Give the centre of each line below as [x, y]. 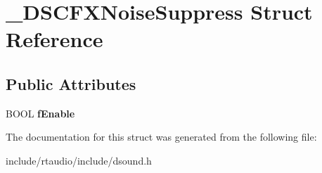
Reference [54, 39]
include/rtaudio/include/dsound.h [79, 160]
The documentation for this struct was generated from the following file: [161, 137]
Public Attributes [71, 83]
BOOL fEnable [40, 113]
